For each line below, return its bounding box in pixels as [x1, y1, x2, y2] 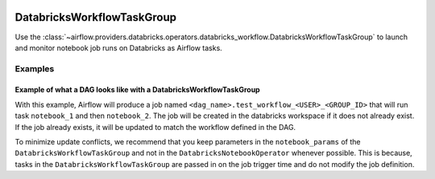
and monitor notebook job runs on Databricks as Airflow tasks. [14, 43, 223, 52]
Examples [14, 63, 55, 74]
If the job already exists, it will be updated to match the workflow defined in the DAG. [14, 122, 296, 132]
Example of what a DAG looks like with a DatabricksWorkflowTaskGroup [14, 85, 261, 95]
